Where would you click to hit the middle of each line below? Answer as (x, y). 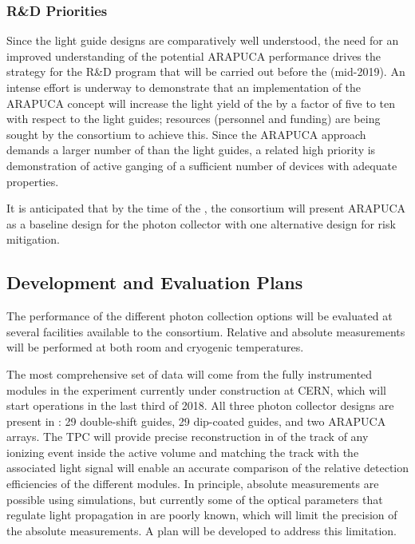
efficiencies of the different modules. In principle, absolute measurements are (193, 484)
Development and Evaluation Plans (155, 282)
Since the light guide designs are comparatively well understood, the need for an (203, 40)
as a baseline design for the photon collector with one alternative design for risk (201, 223)
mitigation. (33, 239)
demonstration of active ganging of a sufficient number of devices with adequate (202, 165)
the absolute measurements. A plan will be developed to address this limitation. (202, 530)
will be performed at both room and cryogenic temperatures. (155, 347)
